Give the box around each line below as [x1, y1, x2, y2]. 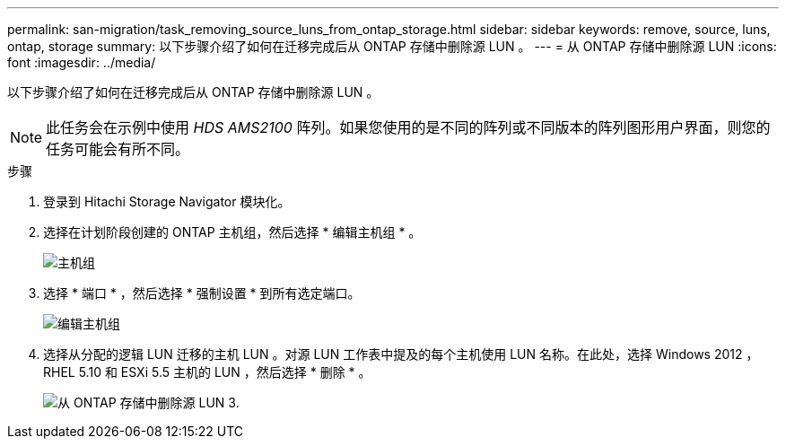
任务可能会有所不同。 [46, 140, 190, 158]
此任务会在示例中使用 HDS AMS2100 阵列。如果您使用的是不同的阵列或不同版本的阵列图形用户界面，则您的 [46, 118, 771, 136]
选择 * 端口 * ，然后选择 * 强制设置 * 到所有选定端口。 [43, 285, 361, 301]
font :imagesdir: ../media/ [7, 55, 156, 70]
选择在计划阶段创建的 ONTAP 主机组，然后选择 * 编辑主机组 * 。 [43, 224, 422, 240]
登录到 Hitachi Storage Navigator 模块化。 [43, 194, 291, 209]
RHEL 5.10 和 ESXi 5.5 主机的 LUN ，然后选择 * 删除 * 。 [43, 364, 371, 380]
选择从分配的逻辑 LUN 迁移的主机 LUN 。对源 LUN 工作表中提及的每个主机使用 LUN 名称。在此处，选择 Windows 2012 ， [43, 346, 759, 362]
